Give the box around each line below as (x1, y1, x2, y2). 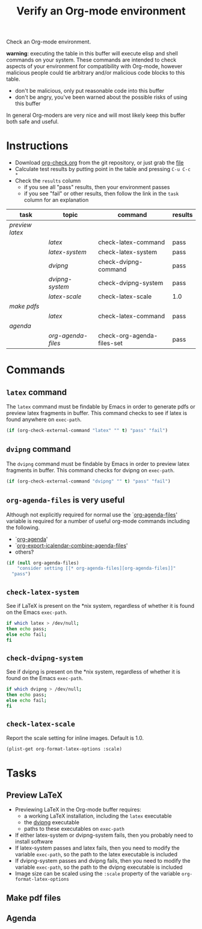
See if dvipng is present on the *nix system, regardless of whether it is (6, 668, 181, 675)
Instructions (6, 139, 69, 153)
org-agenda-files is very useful (6, 495, 125, 505)
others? (14, 548, 34, 555)
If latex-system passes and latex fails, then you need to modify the (14, 845, 180, 852)
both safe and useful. (6, 118, 59, 125)
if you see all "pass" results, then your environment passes (23, 184, 170, 191)
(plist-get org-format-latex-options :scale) (6, 746, 122, 752)
